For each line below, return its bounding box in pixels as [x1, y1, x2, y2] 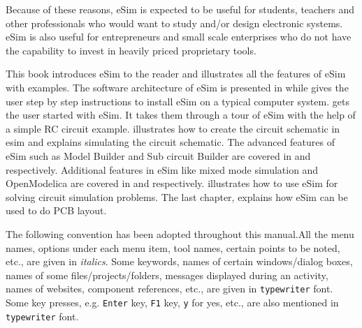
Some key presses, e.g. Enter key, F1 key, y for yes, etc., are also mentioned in [6, 295, 339, 309]
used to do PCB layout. [6, 203, 107, 218]
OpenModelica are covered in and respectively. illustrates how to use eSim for [6, 176, 338, 191]
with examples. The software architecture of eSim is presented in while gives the [6, 80, 349, 94]
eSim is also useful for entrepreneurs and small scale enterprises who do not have [6, 29, 352, 44]
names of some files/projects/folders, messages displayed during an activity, [6, 267, 328, 282]
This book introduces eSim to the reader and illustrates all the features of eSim [6, 66, 346, 81]
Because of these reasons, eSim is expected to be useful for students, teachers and [6, 2, 355, 16]
